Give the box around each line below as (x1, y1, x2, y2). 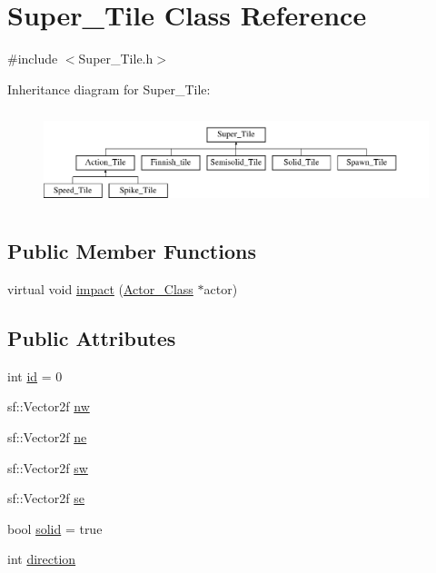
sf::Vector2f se (7, 489, 84, 508)
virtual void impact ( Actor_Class (7, 279, 193, 298)
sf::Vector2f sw (7, 458, 88, 477)
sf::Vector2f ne (7, 427, 87, 446)
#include (7, 49, 58, 68)
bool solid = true (7, 519, 103, 538)
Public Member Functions (7, 237, 256, 265)
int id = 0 (7, 366, 63, 385)
